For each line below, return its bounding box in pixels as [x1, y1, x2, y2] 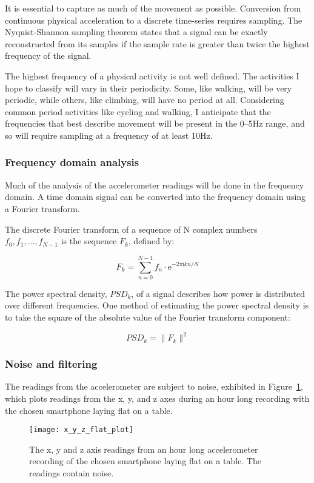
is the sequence [61, 235, 117, 247]
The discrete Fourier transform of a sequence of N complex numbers [5, 222, 258, 235]
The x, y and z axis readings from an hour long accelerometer [29, 442, 258, 455]
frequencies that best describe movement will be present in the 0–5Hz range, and [5, 117, 305, 130]
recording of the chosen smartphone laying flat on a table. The [29, 455, 261, 467]
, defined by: [128, 235, 175, 247]
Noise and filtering [5, 356, 98, 371]
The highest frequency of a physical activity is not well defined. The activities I [5, 69, 299, 82]
